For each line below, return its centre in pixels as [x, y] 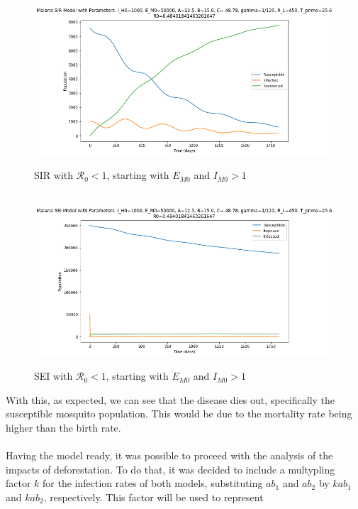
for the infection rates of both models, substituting [153, 483]
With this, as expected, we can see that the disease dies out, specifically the [170, 399]
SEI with [54, 376]
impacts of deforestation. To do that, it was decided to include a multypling [170, 469]
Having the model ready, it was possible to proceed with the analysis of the [169, 455]
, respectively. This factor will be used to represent [153, 497]
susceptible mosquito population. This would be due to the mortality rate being [179, 414]
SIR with [54, 175]
